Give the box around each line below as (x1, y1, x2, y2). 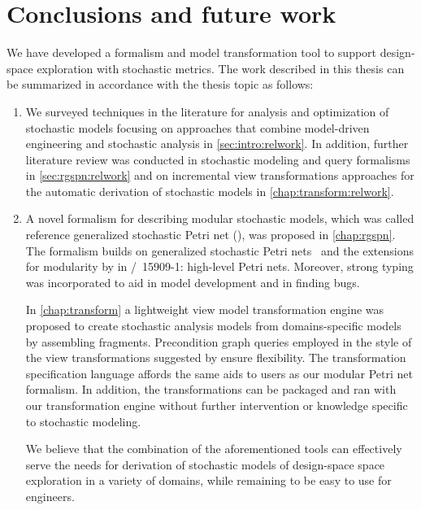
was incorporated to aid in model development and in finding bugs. (25, 273, 360, 290)
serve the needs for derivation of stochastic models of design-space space (25, 456, 385, 473)
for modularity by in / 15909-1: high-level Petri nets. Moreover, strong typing (25, 258, 414, 275)
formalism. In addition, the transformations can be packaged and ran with (25, 381, 397, 398)
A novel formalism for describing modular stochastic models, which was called (25, 210, 414, 227)
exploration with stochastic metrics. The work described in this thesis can (37, 59, 405, 76)
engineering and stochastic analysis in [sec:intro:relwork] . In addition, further (25, 135, 409, 152)
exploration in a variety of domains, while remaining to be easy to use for (25, 472, 392, 489)
